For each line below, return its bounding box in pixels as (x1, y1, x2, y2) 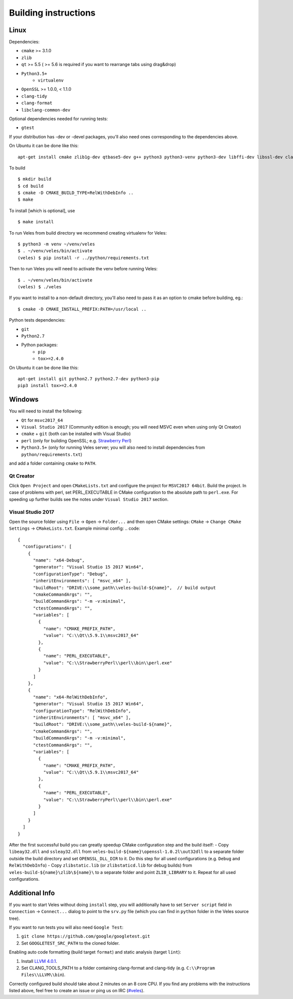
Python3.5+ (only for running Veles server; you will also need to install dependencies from (21, 445, 205, 451)
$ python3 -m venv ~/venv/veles (18, 241, 95, 247)
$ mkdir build (18, 176, 51, 182)
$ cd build (18, 183, 44, 189)
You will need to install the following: (9, 408, 83, 414)
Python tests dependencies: (9, 317, 65, 323)
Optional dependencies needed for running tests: (9, 115, 108, 122)
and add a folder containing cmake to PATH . (9, 460, 97, 466)
